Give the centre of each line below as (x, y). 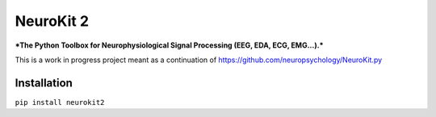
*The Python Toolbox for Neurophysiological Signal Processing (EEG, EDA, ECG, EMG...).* (169, 45)
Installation (44, 83)
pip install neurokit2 (60, 102)
